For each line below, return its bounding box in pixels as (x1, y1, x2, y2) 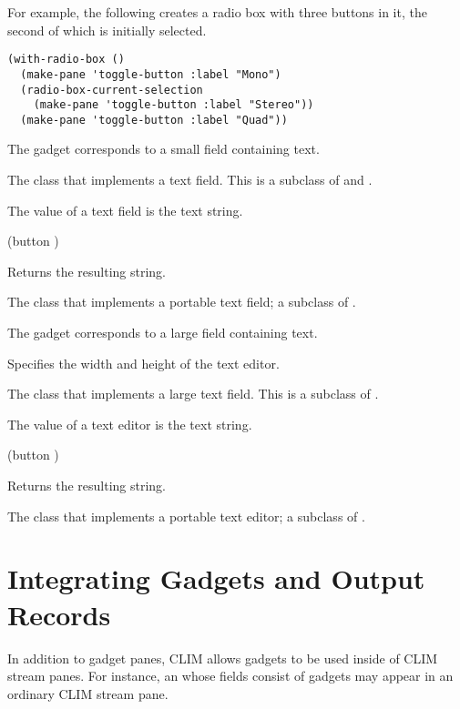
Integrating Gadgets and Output (7, 560, 425, 597)
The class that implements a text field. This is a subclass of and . (7, 170, 373, 189)
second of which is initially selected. (7, 20, 207, 39)
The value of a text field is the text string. (7, 200, 243, 219)
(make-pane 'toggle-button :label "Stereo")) (33, 98, 314, 112)
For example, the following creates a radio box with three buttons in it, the (7, 3, 427, 21)
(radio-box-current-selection (20, 83, 203, 96)
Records (7, 595, 111, 633)
